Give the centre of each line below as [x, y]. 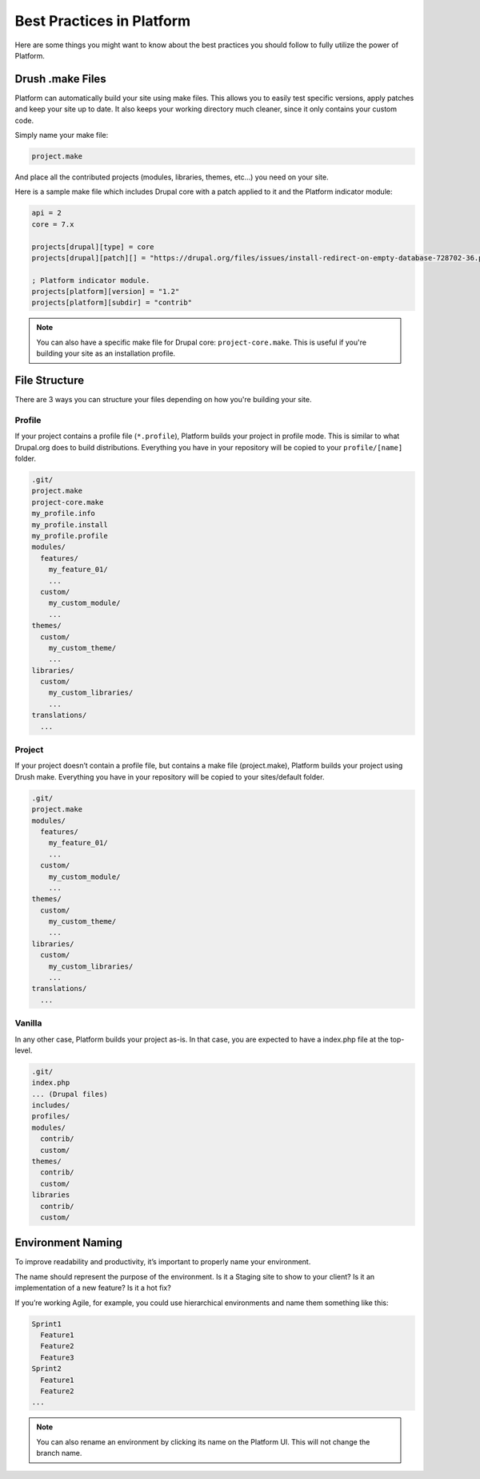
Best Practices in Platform [103, 21]
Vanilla [28, 1023]
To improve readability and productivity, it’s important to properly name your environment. [163, 1262]
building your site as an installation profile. [106, 353]
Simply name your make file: [62, 135]
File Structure [49, 381]
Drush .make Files [61, 79]
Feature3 [57, 1357]
